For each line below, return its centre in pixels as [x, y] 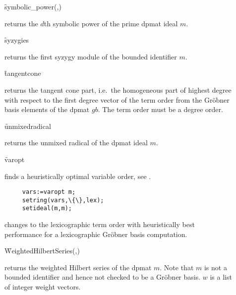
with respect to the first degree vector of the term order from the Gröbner [117, 99]
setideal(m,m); [47, 208]
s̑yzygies [17, 40]
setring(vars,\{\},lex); [63, 200]
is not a [215, 267]
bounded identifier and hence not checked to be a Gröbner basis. [103, 277]
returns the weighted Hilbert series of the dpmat [78, 267]
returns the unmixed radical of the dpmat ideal [76, 143]
